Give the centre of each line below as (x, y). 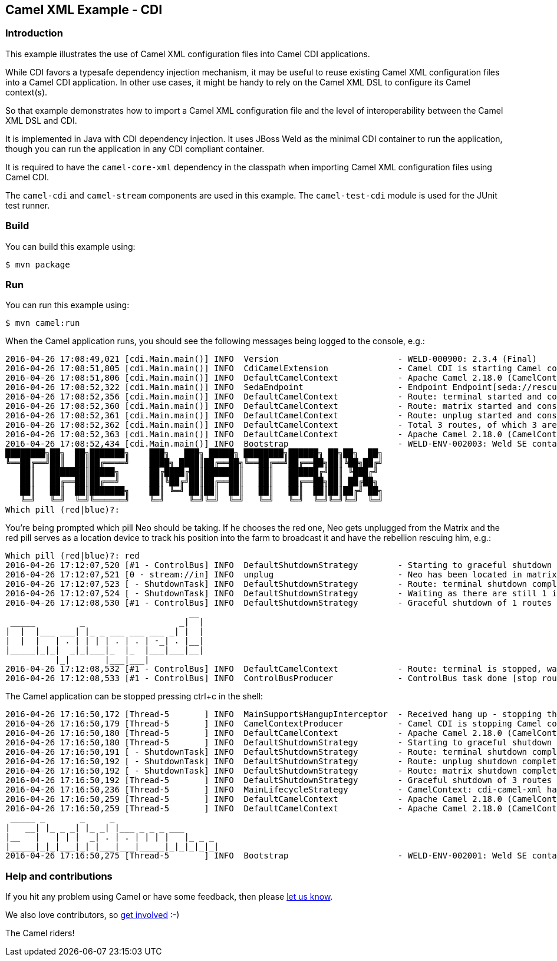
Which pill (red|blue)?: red (72, 556)
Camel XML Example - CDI (84, 10)
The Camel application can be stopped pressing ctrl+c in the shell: (134, 696)
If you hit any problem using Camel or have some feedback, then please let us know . (169, 897)
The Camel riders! (40, 933)
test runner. (28, 205)
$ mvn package (38, 264)
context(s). (27, 92)
